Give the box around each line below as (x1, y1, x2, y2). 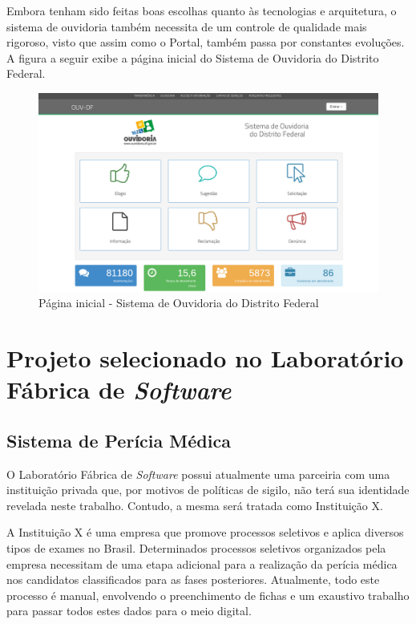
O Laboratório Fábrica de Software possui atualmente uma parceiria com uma (6, 465, 390, 482)
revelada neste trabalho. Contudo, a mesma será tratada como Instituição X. (6, 496, 383, 513)
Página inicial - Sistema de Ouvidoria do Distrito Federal (38, 294, 319, 311)
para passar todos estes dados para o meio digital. (6, 602, 252, 619)
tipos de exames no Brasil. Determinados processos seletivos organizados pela (6, 539, 386, 556)
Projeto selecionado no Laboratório (6, 341, 404, 374)
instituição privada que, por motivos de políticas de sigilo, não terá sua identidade (6, 481, 410, 498)
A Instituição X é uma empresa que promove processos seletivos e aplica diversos (6, 524, 404, 541)
